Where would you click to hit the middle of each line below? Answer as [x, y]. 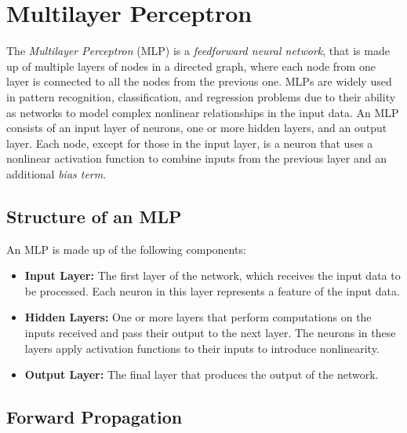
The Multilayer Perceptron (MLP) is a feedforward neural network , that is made [198, 51]
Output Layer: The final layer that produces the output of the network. [202, 374]
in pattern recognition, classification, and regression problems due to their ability [201, 96]
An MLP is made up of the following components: [126, 249]
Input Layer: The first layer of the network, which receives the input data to [213, 275]
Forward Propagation [94, 417]
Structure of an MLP [94, 216]
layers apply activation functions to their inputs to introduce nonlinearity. [202, 348]
